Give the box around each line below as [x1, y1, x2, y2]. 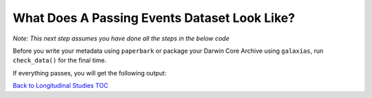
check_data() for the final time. [12, 56, 107, 64]
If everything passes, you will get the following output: [12, 69, 167, 77]
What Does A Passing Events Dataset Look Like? [12, 10, 296, 25]
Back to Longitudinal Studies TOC [12, 82, 109, 90]
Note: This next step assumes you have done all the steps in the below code [12, 34, 230, 42]
